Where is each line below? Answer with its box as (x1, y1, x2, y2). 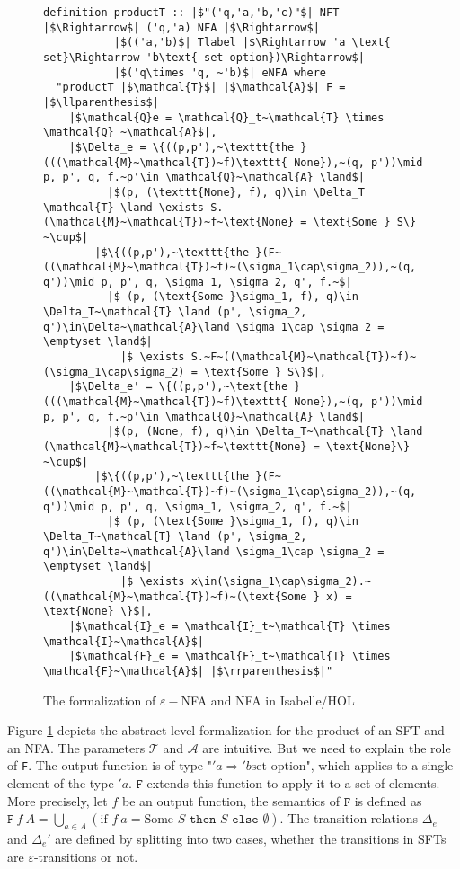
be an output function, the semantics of (121, 791, 341, 810)
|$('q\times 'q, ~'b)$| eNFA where (113, 66, 326, 79)
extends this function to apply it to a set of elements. (146, 773, 440, 792)
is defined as (354, 791, 422, 810)
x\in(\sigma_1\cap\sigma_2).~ (190, 574, 372, 588)
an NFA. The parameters (7, 738, 146, 757)
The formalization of (43, 690, 156, 709)
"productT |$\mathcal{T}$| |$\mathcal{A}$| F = (56, 81, 346, 94)
